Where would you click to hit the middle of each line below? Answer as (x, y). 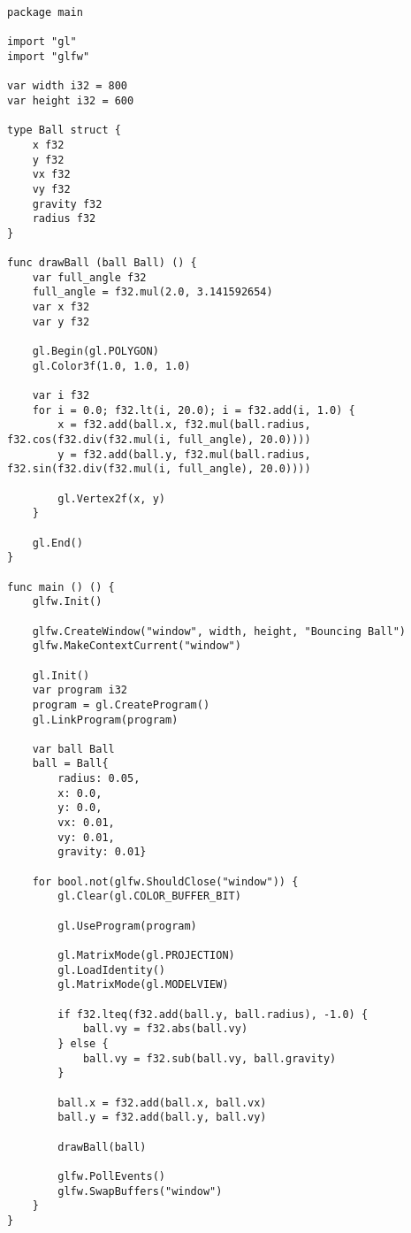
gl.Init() (61, 675)
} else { (83, 1043)
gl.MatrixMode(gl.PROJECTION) (146, 955)
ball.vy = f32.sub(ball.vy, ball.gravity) (209, 1058)
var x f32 (61, 307)
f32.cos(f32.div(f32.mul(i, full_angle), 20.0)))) (159, 440)
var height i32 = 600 (71, 100)
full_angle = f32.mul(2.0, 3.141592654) (152, 292)
